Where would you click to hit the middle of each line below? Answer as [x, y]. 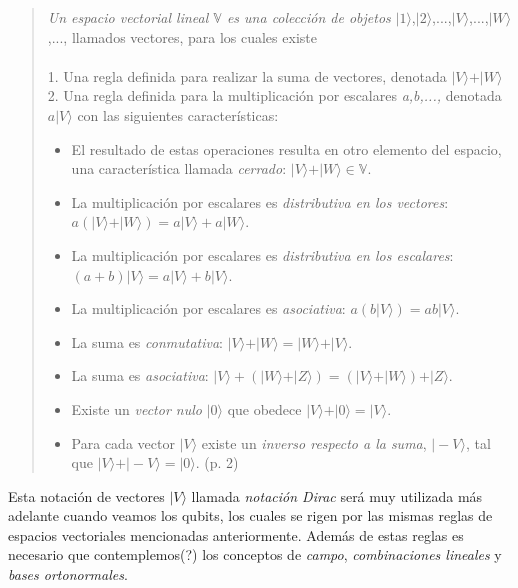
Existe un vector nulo [136, 408]
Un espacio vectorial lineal [128, 17]
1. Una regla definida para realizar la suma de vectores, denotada [247, 75]
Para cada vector [123, 442]
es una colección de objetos [308, 17]
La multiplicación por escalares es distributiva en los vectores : [260, 201]
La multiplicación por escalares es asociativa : [208, 308]
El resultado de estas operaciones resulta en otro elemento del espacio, [286, 148]
